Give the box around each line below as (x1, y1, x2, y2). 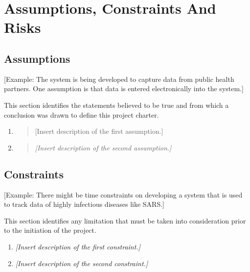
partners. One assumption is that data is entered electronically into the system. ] (4, 83, 244, 94)
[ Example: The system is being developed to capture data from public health (4, 74, 234, 84)
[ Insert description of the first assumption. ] (35, 126, 163, 136)
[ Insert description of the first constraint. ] (15, 241, 140, 251)
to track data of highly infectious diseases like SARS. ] (4, 199, 165, 209)
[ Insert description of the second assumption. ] (35, 142, 172, 152)
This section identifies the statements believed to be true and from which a (4, 99, 229, 110)
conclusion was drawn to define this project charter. (4, 109, 159, 120)
